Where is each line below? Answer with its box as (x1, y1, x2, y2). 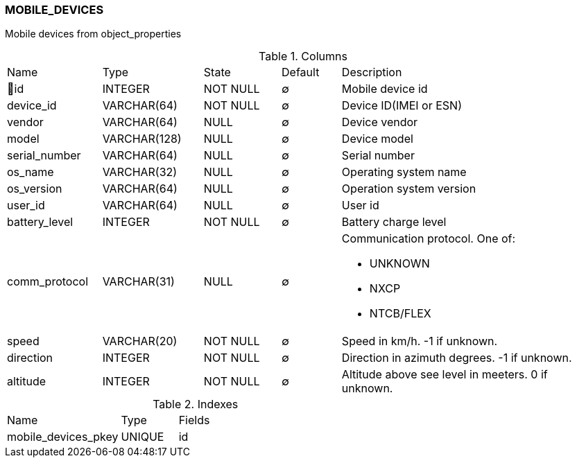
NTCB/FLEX (369, 306, 431, 321)
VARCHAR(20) (102, 334, 178, 349)
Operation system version (341, 182, 476, 196)
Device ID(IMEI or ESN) (341, 98, 462, 113)
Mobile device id (341, 82, 428, 96)
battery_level (7, 215, 74, 229)
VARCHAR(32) (102, 165, 178, 180)
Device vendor (341, 115, 418, 130)
